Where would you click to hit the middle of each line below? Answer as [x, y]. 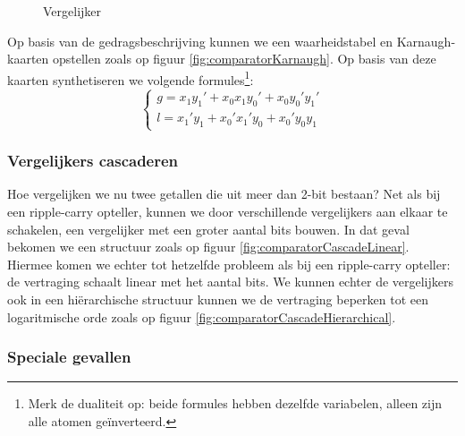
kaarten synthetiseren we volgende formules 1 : [131, 78]
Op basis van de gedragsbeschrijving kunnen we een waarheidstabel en [200, 41]
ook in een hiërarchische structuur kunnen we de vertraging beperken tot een [218, 299]
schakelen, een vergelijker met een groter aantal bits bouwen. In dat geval [208, 229]
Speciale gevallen [69, 357]
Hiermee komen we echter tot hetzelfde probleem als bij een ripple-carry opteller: [229, 264]
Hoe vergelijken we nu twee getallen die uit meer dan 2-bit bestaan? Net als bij [224, 194]
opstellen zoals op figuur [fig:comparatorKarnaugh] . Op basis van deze [244, 59]
